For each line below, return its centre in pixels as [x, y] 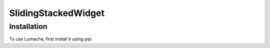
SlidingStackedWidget [57, 13]
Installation [28, 26]
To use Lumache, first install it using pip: [51, 39]
